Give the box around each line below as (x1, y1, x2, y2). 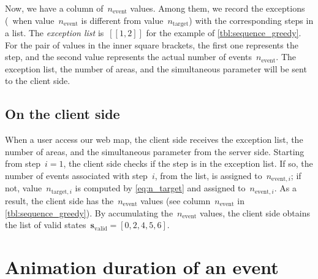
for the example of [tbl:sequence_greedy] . (146, 26, 301, 39)
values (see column (140, 194, 211, 207)
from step (5, 157, 41, 170)
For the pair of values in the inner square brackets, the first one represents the (5, 38, 298, 51)
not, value (5, 182, 42, 194)
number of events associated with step (5, 169, 148, 182)
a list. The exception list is (5, 26, 104, 39)
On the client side (5, 104, 120, 123)
